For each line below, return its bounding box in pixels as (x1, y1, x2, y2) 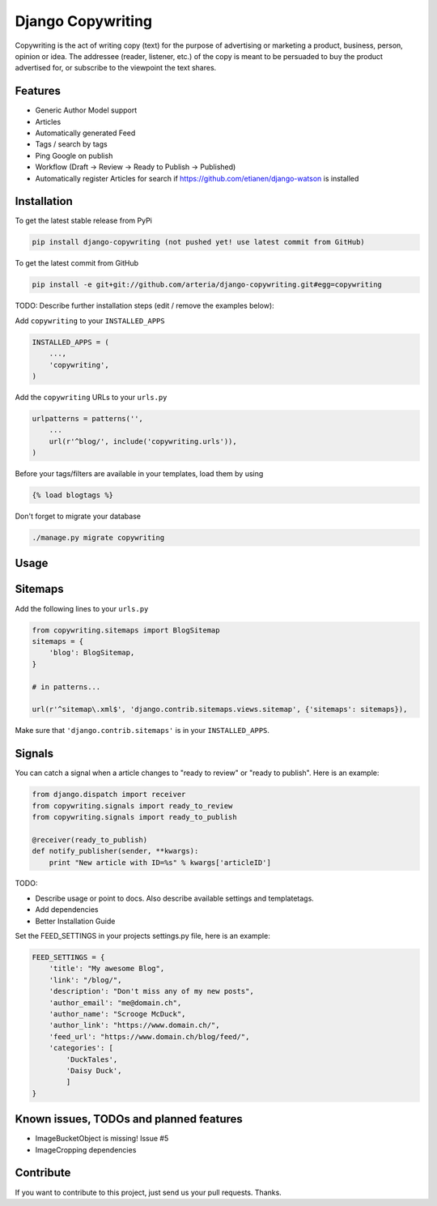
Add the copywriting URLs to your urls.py (15, 392, 168, 402)
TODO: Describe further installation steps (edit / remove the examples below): (15, 300, 274, 311)
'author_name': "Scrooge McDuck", (49, 1009, 186, 1018)
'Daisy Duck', (66, 1066, 122, 1075)
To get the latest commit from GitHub (15, 258, 139, 268)
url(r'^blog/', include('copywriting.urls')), (49, 437, 238, 445)
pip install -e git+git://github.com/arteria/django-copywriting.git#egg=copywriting (32, 280, 382, 289)
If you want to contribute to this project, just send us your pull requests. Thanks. (15, 1187, 282, 1197)
